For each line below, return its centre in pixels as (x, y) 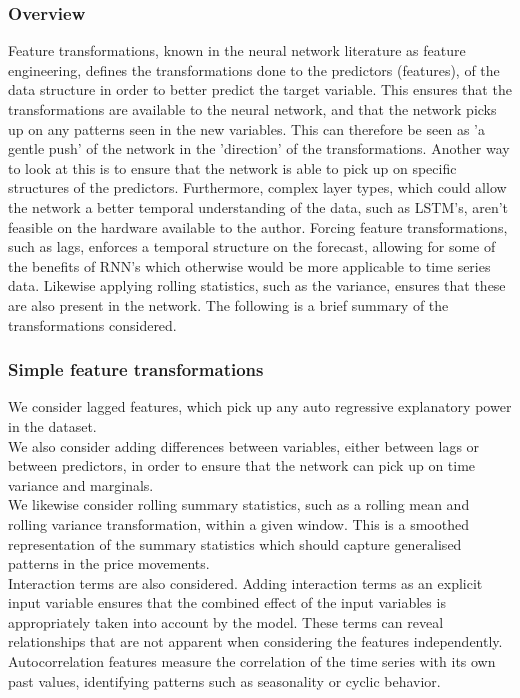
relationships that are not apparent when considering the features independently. (255, 641)
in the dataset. (52, 425)
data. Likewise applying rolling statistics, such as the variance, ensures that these (257, 285)
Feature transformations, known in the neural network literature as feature (237, 50)
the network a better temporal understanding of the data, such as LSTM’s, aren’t (258, 206)
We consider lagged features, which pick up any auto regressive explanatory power (260, 406)
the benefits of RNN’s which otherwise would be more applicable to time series (249, 265)
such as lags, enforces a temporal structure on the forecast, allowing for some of (252, 246)
